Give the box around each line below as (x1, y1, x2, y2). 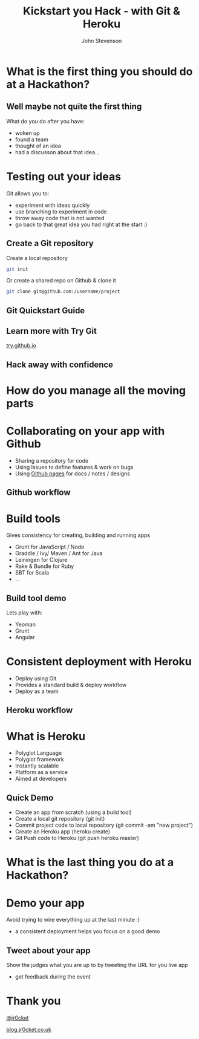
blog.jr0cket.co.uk (6, 1026, 51, 1034)
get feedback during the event (15, 973, 91, 980)
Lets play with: (6, 609, 43, 616)
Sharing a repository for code (15, 457, 89, 464)
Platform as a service (15, 769, 68, 776)
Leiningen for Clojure (15, 556, 68, 564)
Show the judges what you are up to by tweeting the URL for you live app (6, 962, 189, 969)
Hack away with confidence (6, 359, 114, 370)
